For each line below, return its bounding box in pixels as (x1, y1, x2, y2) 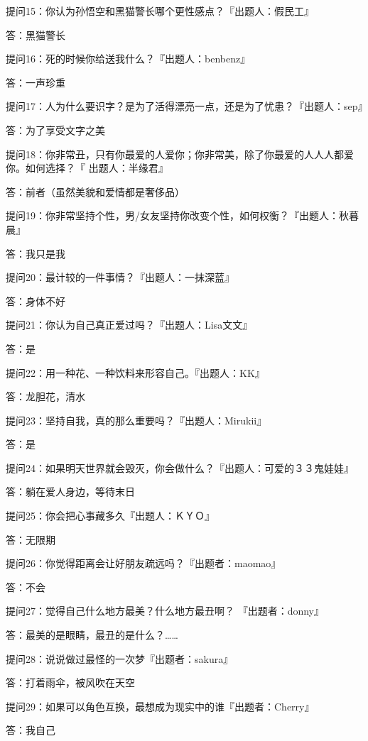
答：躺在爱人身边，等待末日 (6, 484, 135, 499)
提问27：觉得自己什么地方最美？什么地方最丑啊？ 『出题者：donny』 (6, 603, 325, 618)
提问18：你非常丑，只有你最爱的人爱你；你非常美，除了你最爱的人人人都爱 (6, 146, 354, 161)
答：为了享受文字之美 (6, 122, 105, 137)
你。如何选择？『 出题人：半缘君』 (6, 160, 168, 175)
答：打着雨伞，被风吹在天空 (6, 675, 135, 690)
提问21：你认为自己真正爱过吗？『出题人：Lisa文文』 (6, 317, 253, 332)
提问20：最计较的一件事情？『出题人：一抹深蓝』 (6, 270, 234, 285)
